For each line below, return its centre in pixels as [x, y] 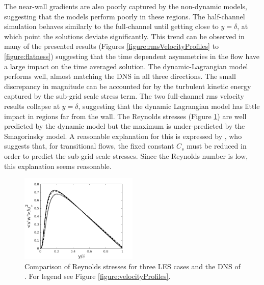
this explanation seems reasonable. [58, 166]
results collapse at [32, 106]
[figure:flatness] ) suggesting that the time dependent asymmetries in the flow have [132, 56]
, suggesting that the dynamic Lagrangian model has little [169, 106]
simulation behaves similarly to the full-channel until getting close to [111, 26]
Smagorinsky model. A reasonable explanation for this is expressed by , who [123, 136]
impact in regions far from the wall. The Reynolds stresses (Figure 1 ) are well [125, 116]
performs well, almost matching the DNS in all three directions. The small [120, 76]
